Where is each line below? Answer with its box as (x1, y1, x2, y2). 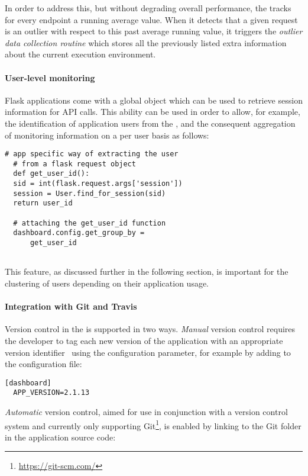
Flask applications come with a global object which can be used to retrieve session (5, 94, 303, 106)
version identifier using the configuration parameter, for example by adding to (5, 346, 291, 358)
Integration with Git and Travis (5, 300, 137, 313)
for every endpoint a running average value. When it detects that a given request (5, 13, 298, 25)
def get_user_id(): (13, 169, 90, 178)
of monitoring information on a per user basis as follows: (5, 128, 209, 141)
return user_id (13, 199, 73, 208)
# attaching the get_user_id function (13, 218, 166, 227)
